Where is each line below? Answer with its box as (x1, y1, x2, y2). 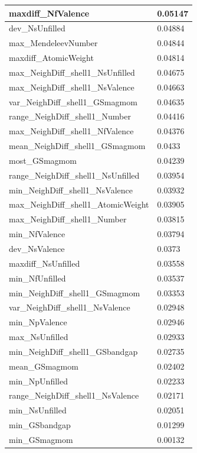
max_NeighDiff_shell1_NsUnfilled (9, 66, 135, 78)
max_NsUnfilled (9, 331, 68, 343)
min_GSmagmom (9, 433, 73, 445)
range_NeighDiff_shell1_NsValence (9, 389, 139, 402)
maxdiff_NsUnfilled (9, 257, 80, 269)
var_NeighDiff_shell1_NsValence (9, 301, 130, 313)
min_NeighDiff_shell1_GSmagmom (9, 286, 140, 299)
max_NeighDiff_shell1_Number (9, 213, 127, 225)
